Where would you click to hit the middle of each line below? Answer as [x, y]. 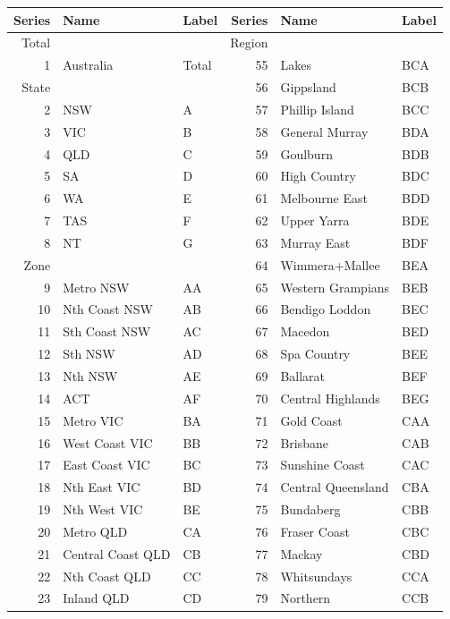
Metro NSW [96, 287]
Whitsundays [316, 576]
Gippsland [308, 87]
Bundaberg [310, 509]
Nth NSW [90, 376]
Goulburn [306, 153]
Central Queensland [335, 487]
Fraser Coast [315, 531]
